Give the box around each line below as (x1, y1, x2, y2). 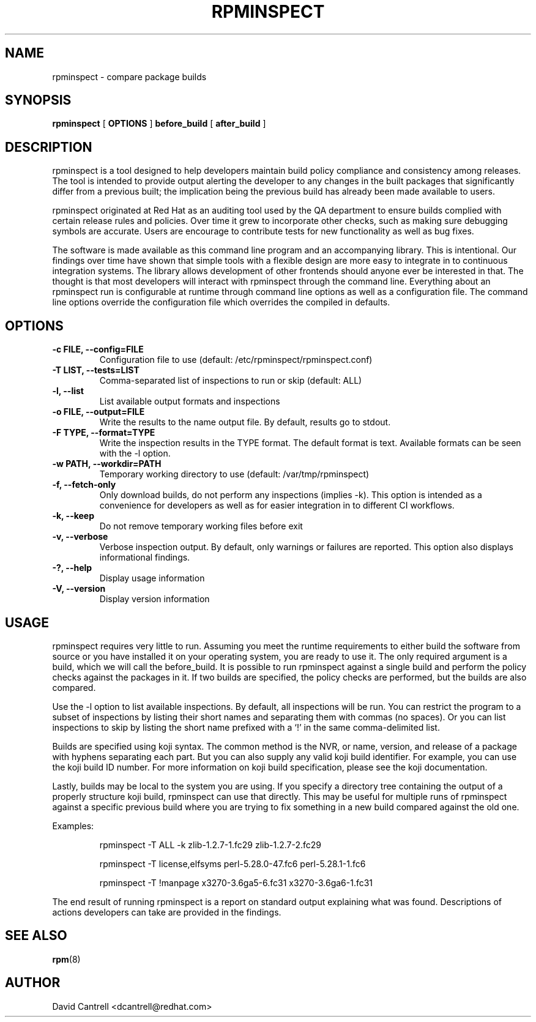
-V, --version (52, 583, 106, 594)
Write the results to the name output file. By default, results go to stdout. (99, 417, 391, 428)
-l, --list (52, 386, 84, 397)
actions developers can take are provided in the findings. (52, 906, 281, 917)
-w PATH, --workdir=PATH (52, 458, 162, 469)
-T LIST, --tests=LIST (52, 365, 140, 376)
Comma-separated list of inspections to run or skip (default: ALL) (99, 375, 362, 386)
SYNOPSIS (5, 92, 72, 108)
